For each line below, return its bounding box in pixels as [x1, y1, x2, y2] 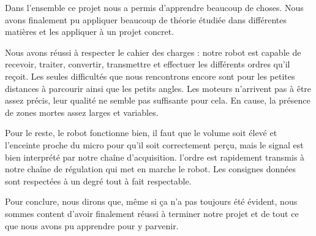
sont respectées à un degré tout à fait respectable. [5, 174, 192, 187]
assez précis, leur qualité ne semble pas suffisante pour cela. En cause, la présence [5, 94, 310, 107]
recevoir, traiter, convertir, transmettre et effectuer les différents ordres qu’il [5, 58, 290, 70]
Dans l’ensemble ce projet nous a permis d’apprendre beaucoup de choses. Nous [5, 1, 304, 13]
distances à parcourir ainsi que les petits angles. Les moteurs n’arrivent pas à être [5, 82, 312, 94]
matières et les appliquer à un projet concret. [5, 25, 175, 38]
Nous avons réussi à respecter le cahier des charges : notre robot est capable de [5, 45, 301, 58]
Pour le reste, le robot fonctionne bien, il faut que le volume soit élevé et [5, 126, 277, 139]
